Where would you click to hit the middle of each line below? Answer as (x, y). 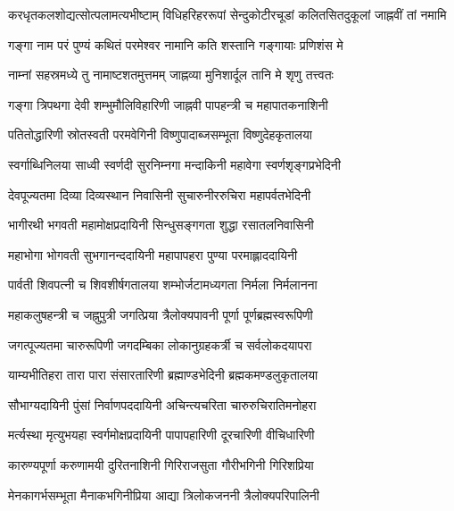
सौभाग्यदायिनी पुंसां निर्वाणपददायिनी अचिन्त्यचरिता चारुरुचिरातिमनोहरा (162, 404)
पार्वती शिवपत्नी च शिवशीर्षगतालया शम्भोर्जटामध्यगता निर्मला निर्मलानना (163, 285)
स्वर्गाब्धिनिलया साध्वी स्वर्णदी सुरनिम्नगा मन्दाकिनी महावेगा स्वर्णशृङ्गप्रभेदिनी (174, 164)
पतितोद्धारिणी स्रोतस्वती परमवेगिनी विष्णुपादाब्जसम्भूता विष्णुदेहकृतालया (160, 134)
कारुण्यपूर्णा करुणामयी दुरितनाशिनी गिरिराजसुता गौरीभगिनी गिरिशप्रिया (161, 464)
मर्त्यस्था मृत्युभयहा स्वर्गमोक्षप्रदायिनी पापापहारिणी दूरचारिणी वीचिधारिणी (161, 435)
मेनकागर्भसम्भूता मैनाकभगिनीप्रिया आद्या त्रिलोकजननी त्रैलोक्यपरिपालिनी (164, 494)
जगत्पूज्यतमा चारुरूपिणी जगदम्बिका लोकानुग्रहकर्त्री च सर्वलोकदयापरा (160, 344)
